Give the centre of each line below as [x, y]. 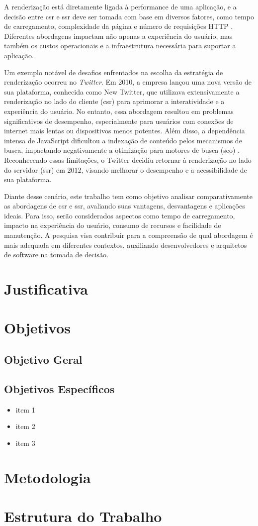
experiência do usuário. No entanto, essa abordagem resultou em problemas [119, 111]
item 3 [25, 443]
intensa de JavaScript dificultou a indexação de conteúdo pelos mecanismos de [123, 140]
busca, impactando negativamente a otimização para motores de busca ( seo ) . [122, 150]
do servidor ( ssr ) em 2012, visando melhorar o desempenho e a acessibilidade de [126, 169]
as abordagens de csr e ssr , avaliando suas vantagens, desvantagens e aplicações [125, 206]
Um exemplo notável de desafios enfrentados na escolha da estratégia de [114, 72]
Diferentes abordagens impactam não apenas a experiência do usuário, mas [118, 36]
